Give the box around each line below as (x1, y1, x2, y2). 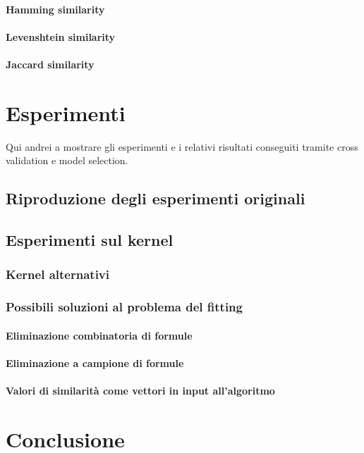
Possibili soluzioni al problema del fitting (6, 298, 243, 316)
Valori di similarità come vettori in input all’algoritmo (6, 383, 275, 398)
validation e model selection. (6, 153, 128, 168)
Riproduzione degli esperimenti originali (6, 187, 305, 209)
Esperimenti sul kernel (6, 229, 174, 251)
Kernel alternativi (6, 266, 110, 283)
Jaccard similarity (6, 56, 95, 71)
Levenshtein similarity (6, 29, 116, 44)
